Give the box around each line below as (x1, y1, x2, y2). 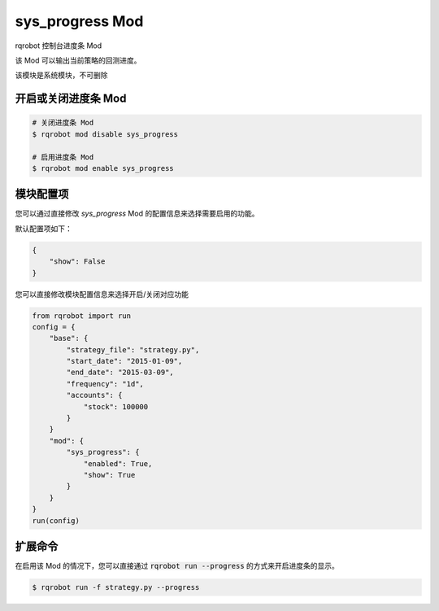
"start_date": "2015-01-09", (66, 356, 183, 366)
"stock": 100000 (83, 402, 149, 411)
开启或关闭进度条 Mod (15, 92, 127, 106)
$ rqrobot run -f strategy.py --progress (32, 583, 200, 592)
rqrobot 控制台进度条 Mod (15, 41, 102, 50)
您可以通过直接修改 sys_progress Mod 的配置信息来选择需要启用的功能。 (15, 208, 259, 219)
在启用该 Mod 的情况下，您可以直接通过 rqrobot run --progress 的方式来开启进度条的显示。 (15, 561, 339, 571)
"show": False (49, 257, 106, 266)
